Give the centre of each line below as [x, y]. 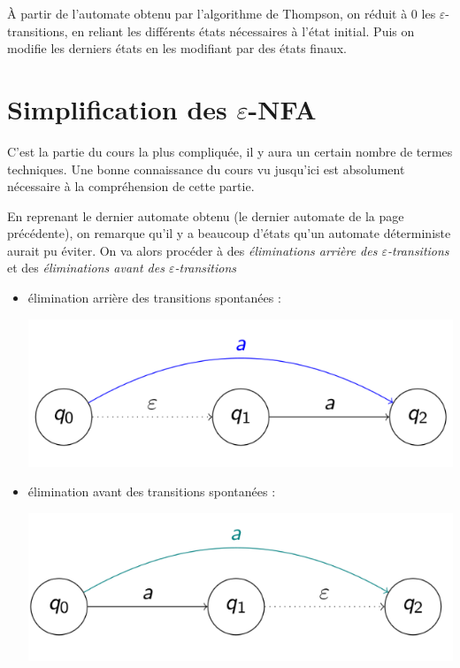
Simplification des [117, 108]
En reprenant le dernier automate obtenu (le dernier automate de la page [206, 215]
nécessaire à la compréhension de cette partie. [131, 186]
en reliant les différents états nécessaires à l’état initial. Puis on [243, 31]
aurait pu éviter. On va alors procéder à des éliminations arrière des [192, 250]
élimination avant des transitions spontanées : [152, 491]
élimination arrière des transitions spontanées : [154, 298]
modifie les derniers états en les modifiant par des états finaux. [177, 48]
